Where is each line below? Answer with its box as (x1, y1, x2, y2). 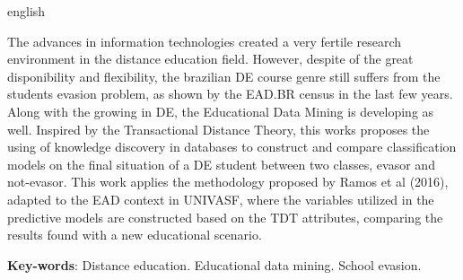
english (7, 2, 46, 20)
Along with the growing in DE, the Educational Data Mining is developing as (7, 101, 434, 120)
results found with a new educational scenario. (7, 225, 262, 244)
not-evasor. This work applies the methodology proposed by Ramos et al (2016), (7, 172, 449, 191)
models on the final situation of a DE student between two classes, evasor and (7, 154, 435, 173)
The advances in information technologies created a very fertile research (7, 31, 402, 50)
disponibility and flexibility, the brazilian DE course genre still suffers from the (7, 66, 441, 85)
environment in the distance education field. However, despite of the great (7, 49, 414, 68)
